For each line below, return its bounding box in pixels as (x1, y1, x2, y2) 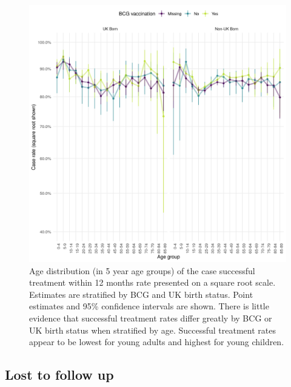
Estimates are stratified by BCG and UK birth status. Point (29, 288, 253, 300)
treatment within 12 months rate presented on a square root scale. (29, 276, 276, 289)
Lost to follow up (5, 365, 114, 384)
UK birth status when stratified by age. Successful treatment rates (29, 323, 276, 336)
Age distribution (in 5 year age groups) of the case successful (29, 264, 255, 277)
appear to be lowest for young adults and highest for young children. (29, 335, 284, 348)
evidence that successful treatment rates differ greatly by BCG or (29, 311, 272, 324)
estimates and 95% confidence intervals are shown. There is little (29, 300, 269, 312)
